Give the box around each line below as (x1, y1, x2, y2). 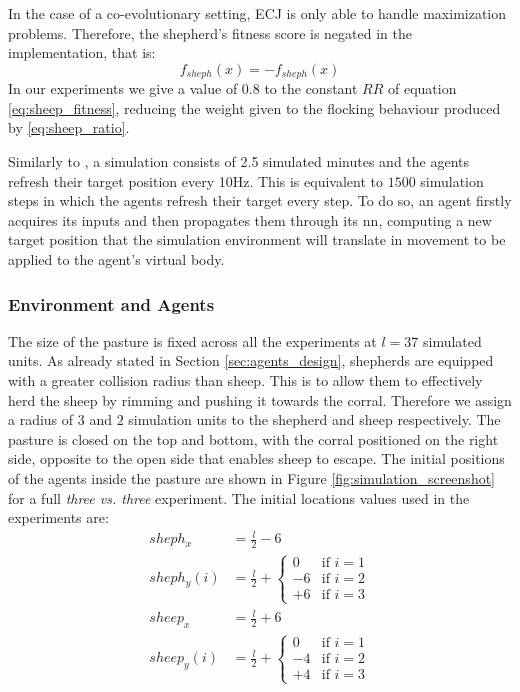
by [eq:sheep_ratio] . (8, 117, 130, 138)
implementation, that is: (8, 42, 156, 63)
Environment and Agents (8, 291, 215, 316)
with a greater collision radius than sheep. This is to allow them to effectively (8, 369, 483, 390)
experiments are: (8, 507, 109, 528)
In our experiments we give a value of (8, 78, 238, 99)
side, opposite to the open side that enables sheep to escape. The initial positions (8, 448, 505, 469)
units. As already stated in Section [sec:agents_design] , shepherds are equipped (8, 350, 494, 371)
